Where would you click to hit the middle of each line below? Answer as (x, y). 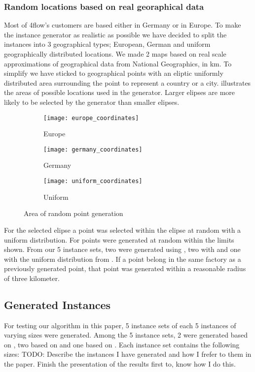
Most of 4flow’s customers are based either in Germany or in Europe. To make (123, 25)
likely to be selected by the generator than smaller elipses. (92, 102)
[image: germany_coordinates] (93, 149)
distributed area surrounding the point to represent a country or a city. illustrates (127, 82)
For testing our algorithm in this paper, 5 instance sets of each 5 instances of (120, 325)
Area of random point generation (73, 213)
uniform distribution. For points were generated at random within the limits (119, 239)
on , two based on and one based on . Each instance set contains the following (122, 344)
